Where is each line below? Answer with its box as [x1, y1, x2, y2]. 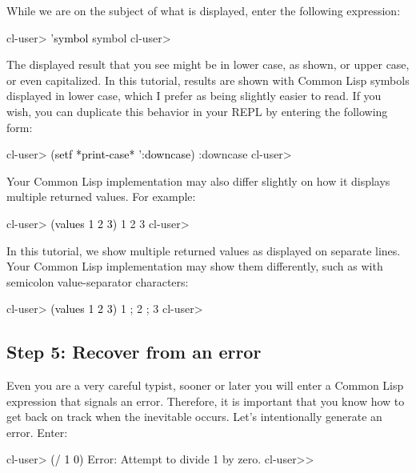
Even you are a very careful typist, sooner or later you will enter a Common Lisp [6, 377, 404, 394]
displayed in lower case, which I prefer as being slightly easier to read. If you [6, 87, 382, 104]
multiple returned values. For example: [6, 188, 196, 205]
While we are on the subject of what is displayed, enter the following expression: [6, 2, 401, 18]
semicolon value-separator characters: [6, 273, 189, 290]
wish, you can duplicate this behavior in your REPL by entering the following [6, 102, 388, 119]
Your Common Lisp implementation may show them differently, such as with [6, 258, 383, 275]
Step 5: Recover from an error [6, 339, 262, 364]
